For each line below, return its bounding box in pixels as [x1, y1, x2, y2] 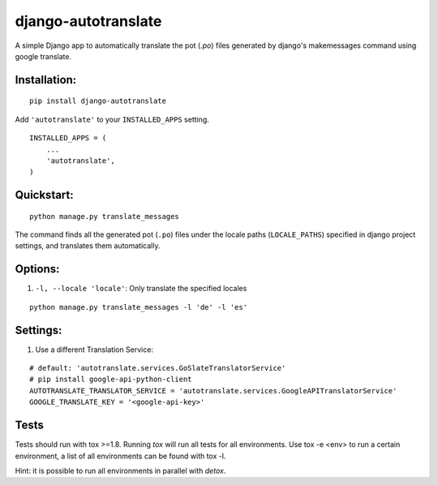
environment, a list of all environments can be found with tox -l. [15, 451, 226, 461]
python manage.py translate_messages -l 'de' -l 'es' [29, 303, 247, 311]
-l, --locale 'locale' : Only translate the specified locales [35, 284, 247, 294]
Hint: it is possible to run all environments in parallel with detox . [15, 466, 226, 475]
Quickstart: [15, 188, 75, 202]
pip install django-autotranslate [29, 97, 166, 105]
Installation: [15, 73, 77, 87]
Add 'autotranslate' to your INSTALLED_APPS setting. [15, 114, 210, 124]
